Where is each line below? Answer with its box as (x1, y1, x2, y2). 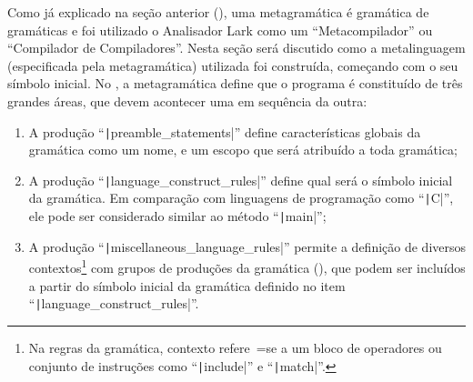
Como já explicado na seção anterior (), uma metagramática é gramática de (7, 3, 429, 21)
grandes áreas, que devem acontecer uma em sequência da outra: (7, 91, 367, 110)
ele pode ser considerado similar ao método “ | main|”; (28, 206, 327, 226)
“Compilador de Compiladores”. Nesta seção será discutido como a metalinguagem (7, 38, 466, 57)
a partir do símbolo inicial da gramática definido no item (28, 276, 346, 295)
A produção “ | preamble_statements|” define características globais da (28, 122, 421, 141)
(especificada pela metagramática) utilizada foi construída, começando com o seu (7, 55, 458, 75)
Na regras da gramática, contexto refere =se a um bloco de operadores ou (28, 337, 442, 357)
